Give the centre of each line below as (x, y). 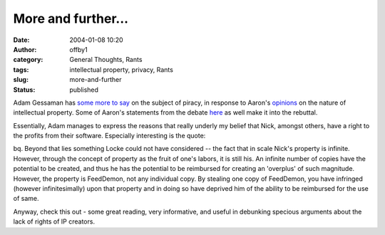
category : (28, 60)
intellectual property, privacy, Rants (122, 69)
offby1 (79, 49)
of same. (26, 199)
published (84, 90)
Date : (21, 40)
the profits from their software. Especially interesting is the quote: (109, 136)
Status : (24, 90)
